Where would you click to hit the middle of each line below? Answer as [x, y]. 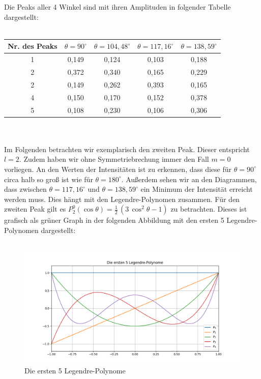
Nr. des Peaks [33, 46]
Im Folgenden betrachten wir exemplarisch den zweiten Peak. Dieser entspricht [127, 149]
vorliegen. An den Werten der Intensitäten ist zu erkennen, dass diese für [118, 169]
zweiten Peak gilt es [35, 209]
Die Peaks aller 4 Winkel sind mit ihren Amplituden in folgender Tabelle [118, 7]
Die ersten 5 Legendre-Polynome [75, 370]
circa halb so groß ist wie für [49, 179]
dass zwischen [25, 189]
